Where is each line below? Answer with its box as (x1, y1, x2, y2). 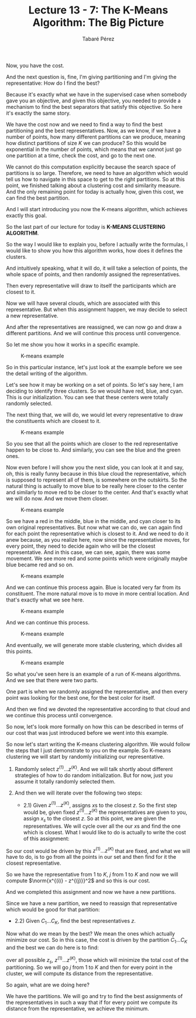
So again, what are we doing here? (6, 981, 90, 989)
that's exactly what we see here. (6, 596, 84, 603)
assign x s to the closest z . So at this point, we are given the (23, 814, 166, 823)
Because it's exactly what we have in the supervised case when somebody (6, 91, 187, 98)
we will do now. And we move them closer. (6, 495, 109, 502)
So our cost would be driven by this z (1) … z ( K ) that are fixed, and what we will (6, 846, 190, 854)
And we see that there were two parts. (6, 676, 98, 683)
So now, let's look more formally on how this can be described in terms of (6, 723, 184, 730)
